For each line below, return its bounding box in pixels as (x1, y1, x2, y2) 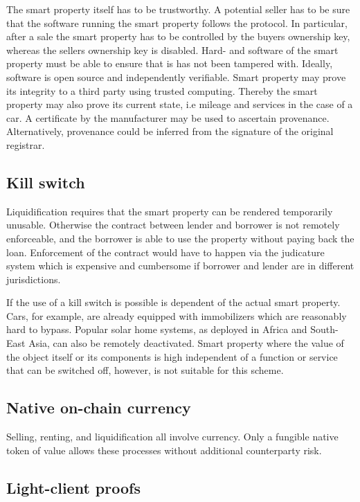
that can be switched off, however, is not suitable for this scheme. (6, 363, 284, 377)
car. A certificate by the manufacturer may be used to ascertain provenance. (6, 110, 330, 125)
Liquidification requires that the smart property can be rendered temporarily (6, 204, 333, 218)
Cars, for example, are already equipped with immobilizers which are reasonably (6, 308, 347, 323)
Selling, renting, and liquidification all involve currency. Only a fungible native (6, 429, 339, 444)
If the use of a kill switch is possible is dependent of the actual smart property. (6, 295, 341, 310)
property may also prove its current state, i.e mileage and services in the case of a (6, 97, 353, 111)
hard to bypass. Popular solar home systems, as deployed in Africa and (6, 322, 307, 337)
